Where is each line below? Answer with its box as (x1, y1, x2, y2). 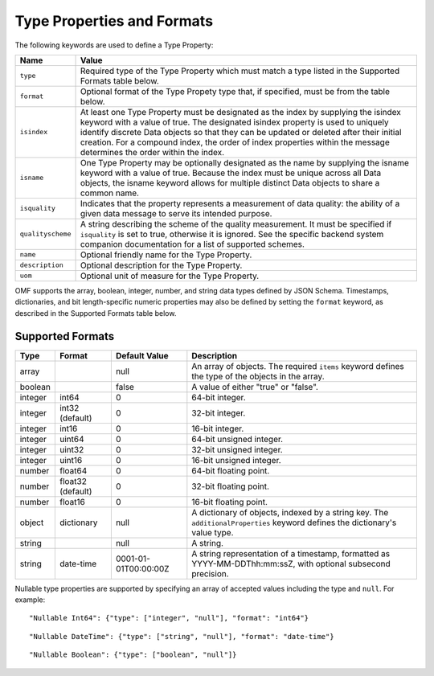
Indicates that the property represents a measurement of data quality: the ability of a (80, 198, 400, 209)
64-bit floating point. (191, 465, 270, 476)
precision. (191, 567, 229, 579)
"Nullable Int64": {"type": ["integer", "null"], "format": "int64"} (29, 613, 309, 623)
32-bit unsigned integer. (191, 444, 283, 455)
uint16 (59, 454, 83, 465)
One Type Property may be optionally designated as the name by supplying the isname (80, 157, 409, 168)
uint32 (59, 444, 84, 455)
